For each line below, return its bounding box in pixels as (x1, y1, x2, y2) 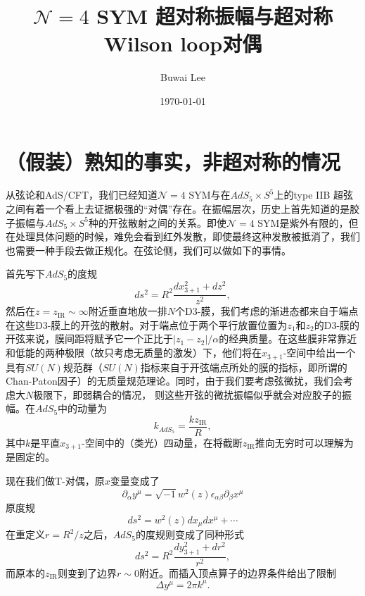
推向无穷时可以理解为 (255, 435, 354, 449)
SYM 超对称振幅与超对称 (96, 1, 333, 30)
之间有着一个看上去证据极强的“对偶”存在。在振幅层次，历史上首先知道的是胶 (6, 201, 360, 216)
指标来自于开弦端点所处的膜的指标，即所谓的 (140, 359, 347, 374)
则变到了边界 (58, 565, 117, 580)
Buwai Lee (160, 70, 205, 85)
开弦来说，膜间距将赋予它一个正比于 (6, 331, 173, 346)
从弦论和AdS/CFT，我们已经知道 (6, 187, 158, 202)
